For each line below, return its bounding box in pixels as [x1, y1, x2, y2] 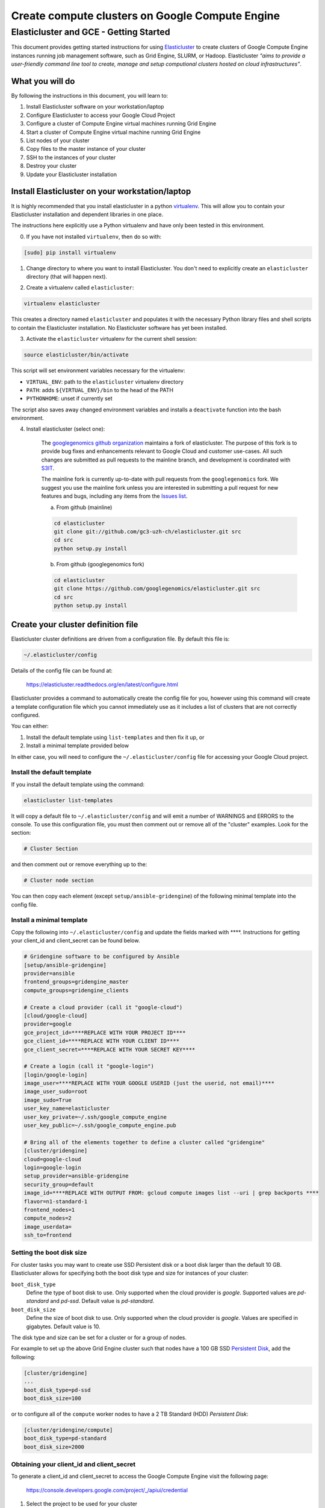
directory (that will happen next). [26, 273, 108, 280]
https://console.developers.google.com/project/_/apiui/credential [26, 1486, 188, 1494]
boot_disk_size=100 [23, 1395, 81, 1402]
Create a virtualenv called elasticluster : [26, 284, 134, 291]
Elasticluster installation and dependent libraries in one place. [11, 211, 164, 218]
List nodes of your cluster [26, 137, 90, 144]
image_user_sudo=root [23, 1088, 88, 1095]
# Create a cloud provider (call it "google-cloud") [23, 1004, 183, 1010]
